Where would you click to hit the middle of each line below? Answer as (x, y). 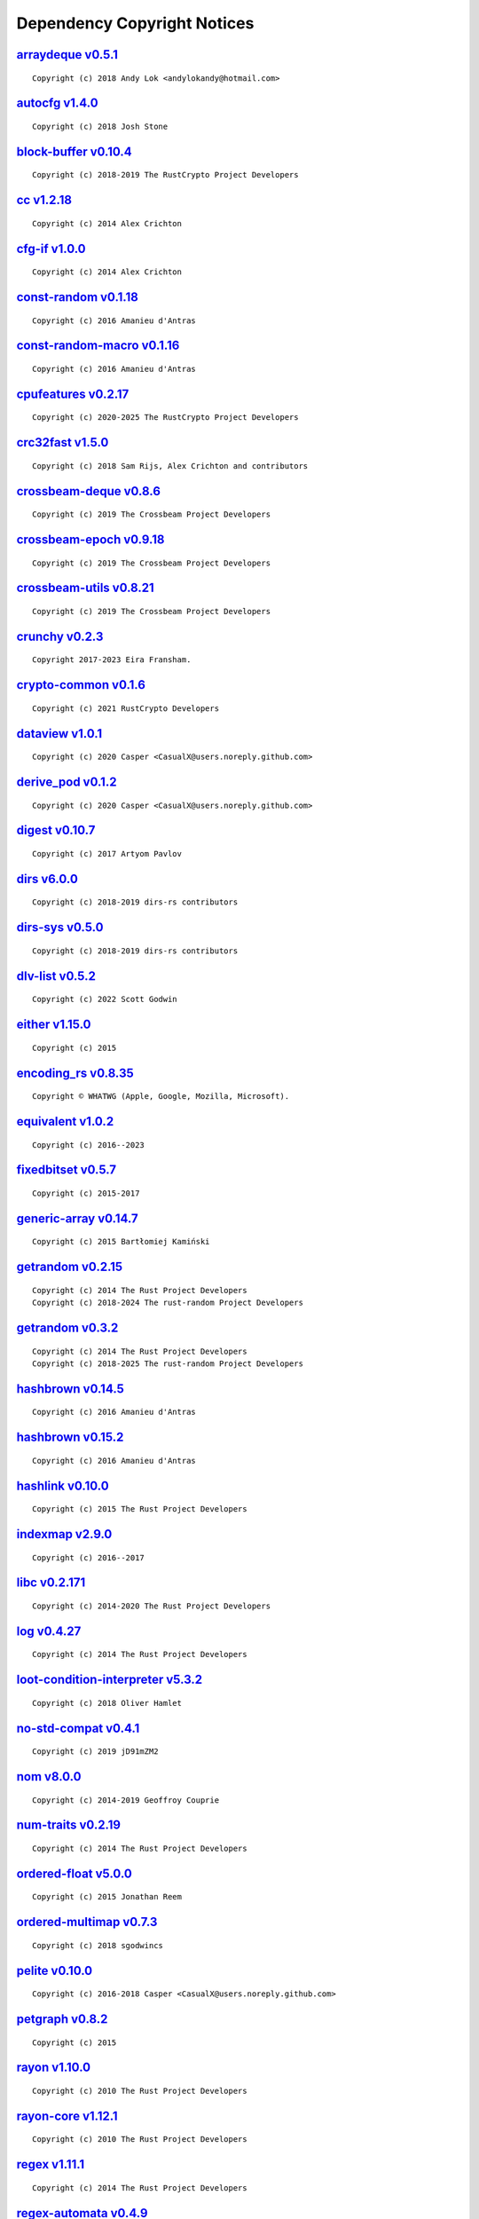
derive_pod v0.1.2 (67, 782)
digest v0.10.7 (56, 830)
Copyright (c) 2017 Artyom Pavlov (107, 854)
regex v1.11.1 (51, 2164)
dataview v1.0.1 (59, 734)
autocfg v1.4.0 (57, 103)
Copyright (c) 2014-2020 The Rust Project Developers (151, 1606)
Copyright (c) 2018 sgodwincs (98, 1945)
